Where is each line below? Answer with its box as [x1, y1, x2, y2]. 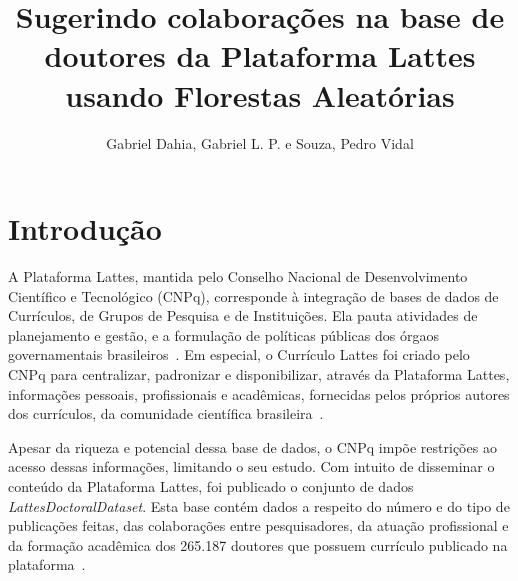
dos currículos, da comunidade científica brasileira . [8, 403, 324, 424]
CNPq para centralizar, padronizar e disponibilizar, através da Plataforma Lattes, [8, 364, 510, 384]
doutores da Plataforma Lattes [44, 35, 476, 76]
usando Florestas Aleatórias [65, 74, 455, 115]
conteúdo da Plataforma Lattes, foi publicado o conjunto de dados [8, 475, 414, 496]
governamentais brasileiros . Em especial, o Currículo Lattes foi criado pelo [8, 344, 470, 365]
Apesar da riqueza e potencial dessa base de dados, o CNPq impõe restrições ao [8, 436, 497, 457]
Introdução [8, 208, 162, 249]
